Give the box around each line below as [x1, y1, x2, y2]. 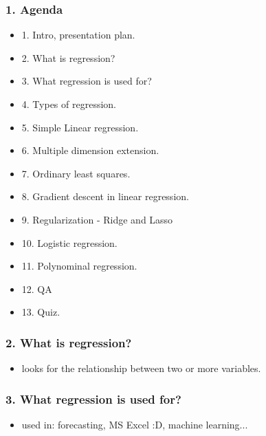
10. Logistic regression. [21, 235, 118, 250]
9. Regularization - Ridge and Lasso [21, 212, 173, 226]
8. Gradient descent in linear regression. [21, 189, 189, 204]
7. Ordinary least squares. [21, 166, 131, 180]
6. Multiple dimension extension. [21, 143, 159, 157]
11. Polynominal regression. [21, 259, 137, 273]
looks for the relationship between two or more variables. [21, 361, 261, 375]
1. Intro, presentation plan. [21, 28, 135, 42]
